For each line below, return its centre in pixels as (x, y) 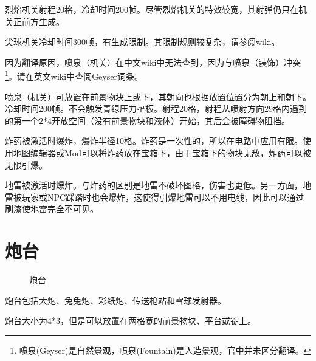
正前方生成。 (39, 21)
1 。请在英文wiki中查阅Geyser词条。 (74, 75)
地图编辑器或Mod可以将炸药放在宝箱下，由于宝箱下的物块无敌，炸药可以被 (162, 153)
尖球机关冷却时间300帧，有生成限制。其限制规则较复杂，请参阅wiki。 (143, 42)
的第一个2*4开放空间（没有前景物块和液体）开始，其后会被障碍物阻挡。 (147, 120)
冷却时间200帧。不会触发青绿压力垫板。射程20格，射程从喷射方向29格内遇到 (156, 108)
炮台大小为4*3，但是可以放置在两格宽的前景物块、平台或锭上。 (130, 321)
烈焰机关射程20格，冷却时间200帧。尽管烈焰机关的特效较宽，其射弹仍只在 (152, 9)
